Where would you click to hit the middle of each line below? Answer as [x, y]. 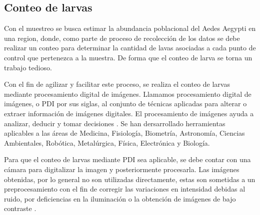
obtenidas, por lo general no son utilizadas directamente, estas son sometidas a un [130, 179]
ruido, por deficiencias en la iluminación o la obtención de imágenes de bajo [120, 198]
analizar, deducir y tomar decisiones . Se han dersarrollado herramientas [115, 123]
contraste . [20, 208]
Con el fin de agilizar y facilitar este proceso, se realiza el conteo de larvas [117, 84]
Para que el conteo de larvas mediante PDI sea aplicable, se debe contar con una [127, 159]
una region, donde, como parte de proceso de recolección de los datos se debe [122, 38]
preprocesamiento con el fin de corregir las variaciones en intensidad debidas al [125, 189]
